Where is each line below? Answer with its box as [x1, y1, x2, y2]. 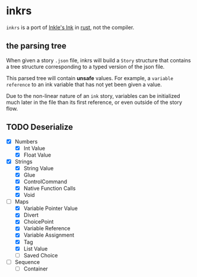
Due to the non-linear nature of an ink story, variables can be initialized [6, 92, 180, 99]
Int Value [23, 144, 46, 152]
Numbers [14, 138, 38, 145]
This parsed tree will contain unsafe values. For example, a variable [6, 74, 174, 81]
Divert [23, 212, 39, 219]
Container [23, 265, 49, 272]
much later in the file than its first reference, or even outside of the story [6, 98, 183, 106]
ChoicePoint [23, 218, 54, 225]
